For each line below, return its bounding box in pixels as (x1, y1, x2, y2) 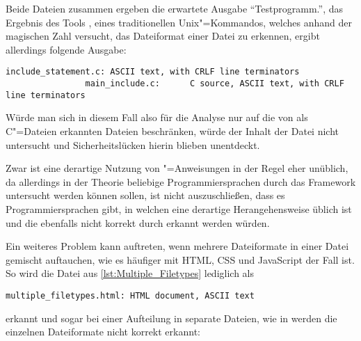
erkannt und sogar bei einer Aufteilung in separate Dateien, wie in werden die (6, 310, 337, 325)
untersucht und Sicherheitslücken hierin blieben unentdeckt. (6, 137, 260, 152)
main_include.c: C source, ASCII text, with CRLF (85, 79, 344, 89)
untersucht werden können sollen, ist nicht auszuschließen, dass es (6, 188, 285, 203)
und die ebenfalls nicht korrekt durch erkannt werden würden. (6, 215, 270, 230)
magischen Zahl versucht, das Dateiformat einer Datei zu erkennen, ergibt (6, 29, 320, 43)
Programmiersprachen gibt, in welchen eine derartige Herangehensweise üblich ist (6, 201, 352, 216)
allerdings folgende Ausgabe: (6, 42, 127, 56)
